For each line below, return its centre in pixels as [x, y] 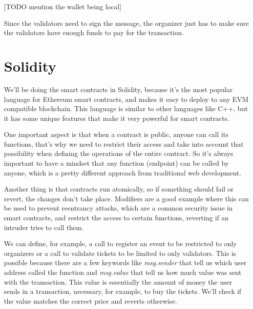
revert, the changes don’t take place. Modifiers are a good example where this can [126, 198]
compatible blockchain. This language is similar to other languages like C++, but [126, 108]
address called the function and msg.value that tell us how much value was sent [123, 272]
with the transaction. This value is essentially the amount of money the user [118, 281]
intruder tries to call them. [44, 227]
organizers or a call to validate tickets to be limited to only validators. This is [120, 253]
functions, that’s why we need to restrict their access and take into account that [124, 144]
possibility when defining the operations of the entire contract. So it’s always [119, 153]
